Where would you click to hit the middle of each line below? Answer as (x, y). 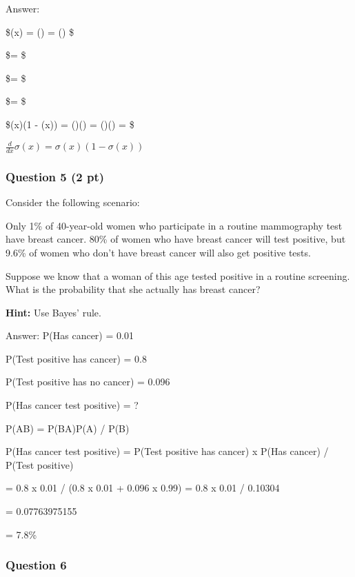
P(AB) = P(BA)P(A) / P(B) (68, 428)
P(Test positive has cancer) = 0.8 (77, 358)
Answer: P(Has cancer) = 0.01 (70, 335)
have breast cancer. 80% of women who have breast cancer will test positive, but (176, 239)
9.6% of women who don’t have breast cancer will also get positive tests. (158, 252)
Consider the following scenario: (73, 202)
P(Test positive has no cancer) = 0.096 (88, 382)
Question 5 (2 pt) (55, 176)
